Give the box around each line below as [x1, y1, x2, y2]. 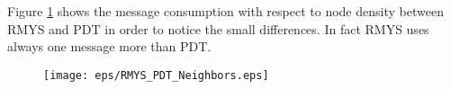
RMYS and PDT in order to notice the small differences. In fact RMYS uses [7, 19, 429, 38]
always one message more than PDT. [7, 37, 212, 56]
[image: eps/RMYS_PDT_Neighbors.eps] [43, 68, 269, 82]
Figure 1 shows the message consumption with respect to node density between [7, 2, 444, 20]
